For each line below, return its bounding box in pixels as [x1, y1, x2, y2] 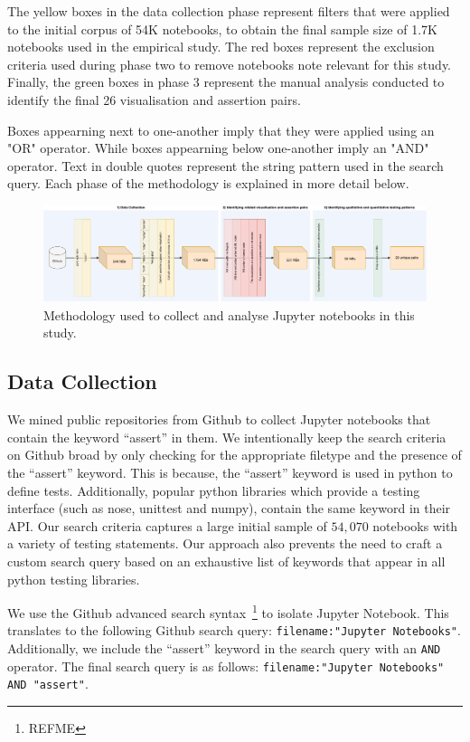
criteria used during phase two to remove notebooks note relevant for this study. [7, 54, 452, 73]
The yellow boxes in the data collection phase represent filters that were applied [7, 2, 450, 20]
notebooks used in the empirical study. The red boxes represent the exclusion [7, 37, 435, 56]
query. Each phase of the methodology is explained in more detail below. [7, 174, 409, 193]
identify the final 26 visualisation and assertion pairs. [7, 90, 301, 109]
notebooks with [372, 516, 458, 535]
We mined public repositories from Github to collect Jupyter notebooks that [7, 410, 431, 429]
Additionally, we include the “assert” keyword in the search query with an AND [7, 639, 441, 657]
